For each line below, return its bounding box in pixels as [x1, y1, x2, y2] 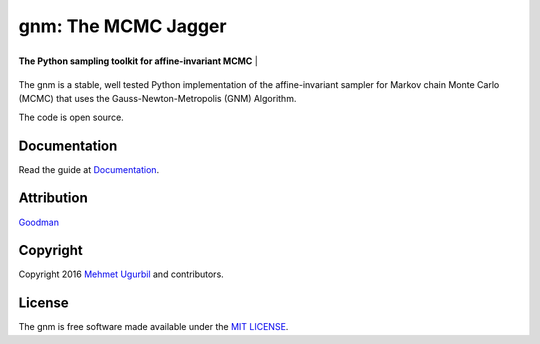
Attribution [18, 190, 89, 207]
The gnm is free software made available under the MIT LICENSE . [18, 321, 289, 333]
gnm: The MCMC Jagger [18, 15, 227, 37]
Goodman [18, 216, 60, 228]
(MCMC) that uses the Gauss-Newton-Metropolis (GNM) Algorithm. [18, 93, 297, 105]
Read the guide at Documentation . [18, 163, 160, 175]
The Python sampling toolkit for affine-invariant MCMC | [18, 55, 259, 67]
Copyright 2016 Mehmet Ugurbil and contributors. [18, 268, 224, 280]
